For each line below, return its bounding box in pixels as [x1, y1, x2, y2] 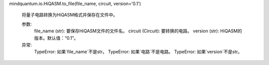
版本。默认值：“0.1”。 [34, 35, 79, 41]
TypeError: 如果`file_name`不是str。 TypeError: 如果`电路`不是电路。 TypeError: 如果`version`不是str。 [34, 49, 243, 55]
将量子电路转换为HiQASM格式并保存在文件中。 [21, 12, 118, 18]
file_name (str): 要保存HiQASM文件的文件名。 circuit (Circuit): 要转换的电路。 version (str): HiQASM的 [34, 28, 242, 34]
